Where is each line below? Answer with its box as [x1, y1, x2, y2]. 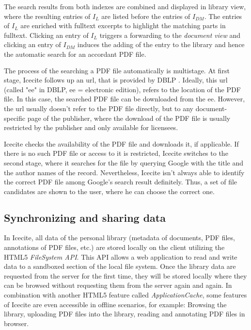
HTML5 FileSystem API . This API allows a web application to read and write [4, 251, 237, 262]
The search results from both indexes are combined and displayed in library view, [4, 1, 246, 11]
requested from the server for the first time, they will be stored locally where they [4, 270, 247, 280]
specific [4, 113, 26, 123]
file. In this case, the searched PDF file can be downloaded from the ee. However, [4, 94, 245, 104]
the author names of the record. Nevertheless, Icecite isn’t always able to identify [4, 167, 245, 177]
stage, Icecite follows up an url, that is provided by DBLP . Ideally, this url [4, 75, 228, 85]
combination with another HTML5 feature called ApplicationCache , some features [4, 290, 247, 300]
